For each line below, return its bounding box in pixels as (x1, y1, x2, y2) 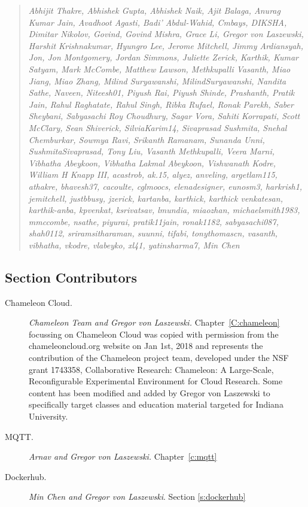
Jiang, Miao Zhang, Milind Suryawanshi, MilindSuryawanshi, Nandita (28, 74, 286, 87)
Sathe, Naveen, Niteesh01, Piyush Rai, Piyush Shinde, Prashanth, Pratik (28, 86, 295, 99)
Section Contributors (5, 268, 137, 286)
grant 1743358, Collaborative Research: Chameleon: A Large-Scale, (29, 363, 274, 375)
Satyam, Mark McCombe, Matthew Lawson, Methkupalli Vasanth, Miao (28, 62, 291, 75)
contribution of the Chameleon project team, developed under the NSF (29, 351, 289, 364)
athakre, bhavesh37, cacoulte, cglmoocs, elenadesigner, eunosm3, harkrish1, (28, 180, 303, 192)
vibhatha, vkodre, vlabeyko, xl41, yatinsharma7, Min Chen (28, 238, 240, 251)
